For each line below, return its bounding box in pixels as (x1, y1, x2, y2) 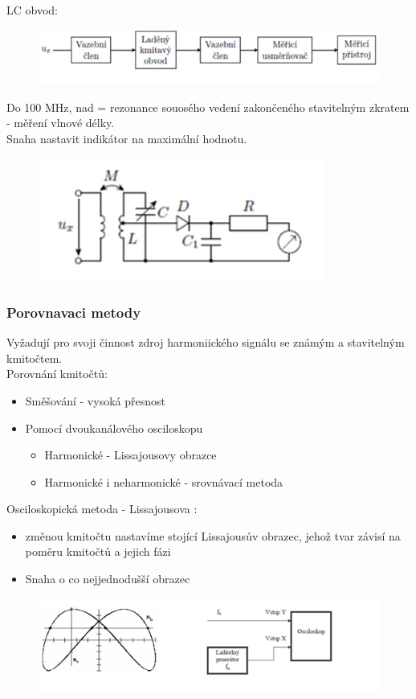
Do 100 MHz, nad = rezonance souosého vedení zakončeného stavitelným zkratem (6, 98, 410, 115)
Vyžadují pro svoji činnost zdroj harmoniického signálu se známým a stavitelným (6, 334, 405, 351)
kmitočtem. (6, 349, 63, 366)
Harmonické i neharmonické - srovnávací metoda (44, 473, 283, 490)
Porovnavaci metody (6, 302, 141, 322)
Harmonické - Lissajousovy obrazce (44, 446, 217, 463)
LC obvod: (6, 2, 58, 18)
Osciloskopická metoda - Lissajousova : (6, 500, 198, 517)
